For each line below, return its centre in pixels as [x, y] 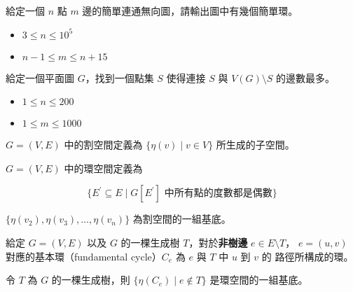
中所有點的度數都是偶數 [218, 194]
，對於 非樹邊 [218, 242]
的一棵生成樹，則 [91, 280]
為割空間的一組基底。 [182, 219]
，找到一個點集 [119, 77]
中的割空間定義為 [103, 145]
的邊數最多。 [306, 77]
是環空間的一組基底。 [259, 280]
